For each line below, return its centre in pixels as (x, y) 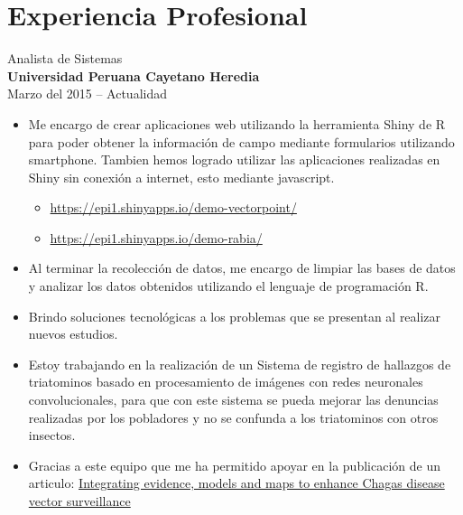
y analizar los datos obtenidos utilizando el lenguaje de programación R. (228, 286)
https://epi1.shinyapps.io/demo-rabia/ (156, 237)
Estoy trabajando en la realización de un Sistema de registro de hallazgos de (240, 364)
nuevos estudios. (73, 334)
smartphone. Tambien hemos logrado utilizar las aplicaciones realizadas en (234, 159)
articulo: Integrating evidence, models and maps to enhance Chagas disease (236, 483)
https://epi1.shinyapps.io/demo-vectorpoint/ (173, 207)
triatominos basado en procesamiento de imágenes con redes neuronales (226, 382)
